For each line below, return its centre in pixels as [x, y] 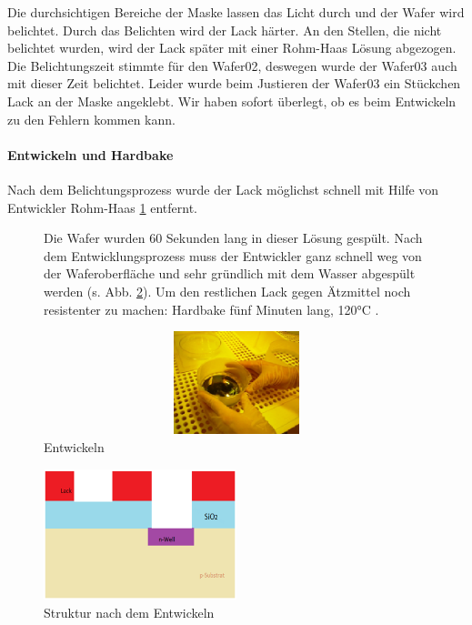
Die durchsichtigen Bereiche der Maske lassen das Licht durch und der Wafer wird [236, 12]
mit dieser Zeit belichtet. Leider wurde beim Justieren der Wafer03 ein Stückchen [234, 83]
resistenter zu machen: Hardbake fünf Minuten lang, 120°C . [211, 309]
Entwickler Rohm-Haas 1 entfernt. [102, 207]
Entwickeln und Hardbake [90, 154]
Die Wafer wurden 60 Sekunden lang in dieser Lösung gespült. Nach [233, 238]
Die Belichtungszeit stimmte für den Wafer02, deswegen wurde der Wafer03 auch [232, 65]
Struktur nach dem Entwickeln [129, 612]
